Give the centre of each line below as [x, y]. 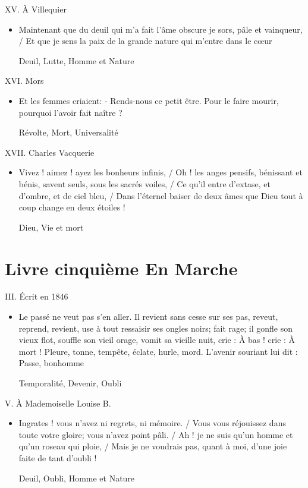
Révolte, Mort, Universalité [68, 132]
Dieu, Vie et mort [51, 227]
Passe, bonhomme [51, 363]
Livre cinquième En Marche [121, 268]
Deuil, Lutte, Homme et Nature [76, 60]
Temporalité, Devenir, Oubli [70, 383]
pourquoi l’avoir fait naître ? [70, 112]
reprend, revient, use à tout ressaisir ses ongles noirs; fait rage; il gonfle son [156, 328]
